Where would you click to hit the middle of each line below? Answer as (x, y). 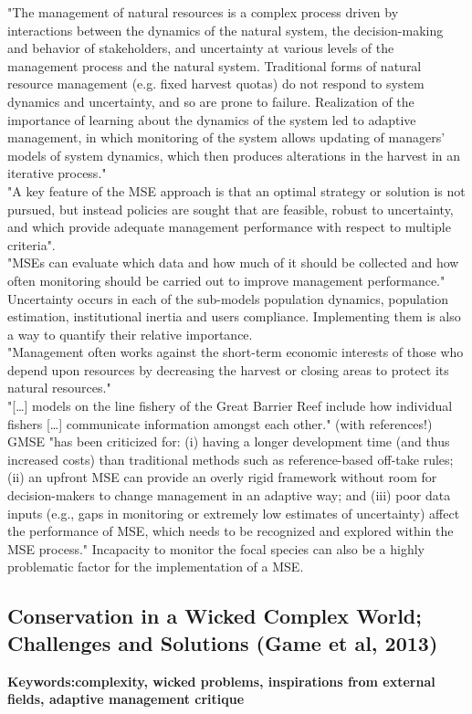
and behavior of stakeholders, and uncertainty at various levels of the (201, 48)
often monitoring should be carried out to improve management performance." (226, 280)
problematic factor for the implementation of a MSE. (156, 567)
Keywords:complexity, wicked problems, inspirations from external (221, 681)
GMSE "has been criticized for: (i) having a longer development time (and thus (229, 441)
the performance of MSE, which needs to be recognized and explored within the (231, 531)
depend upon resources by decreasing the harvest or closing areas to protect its (228, 369)
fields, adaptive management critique (126, 699)
